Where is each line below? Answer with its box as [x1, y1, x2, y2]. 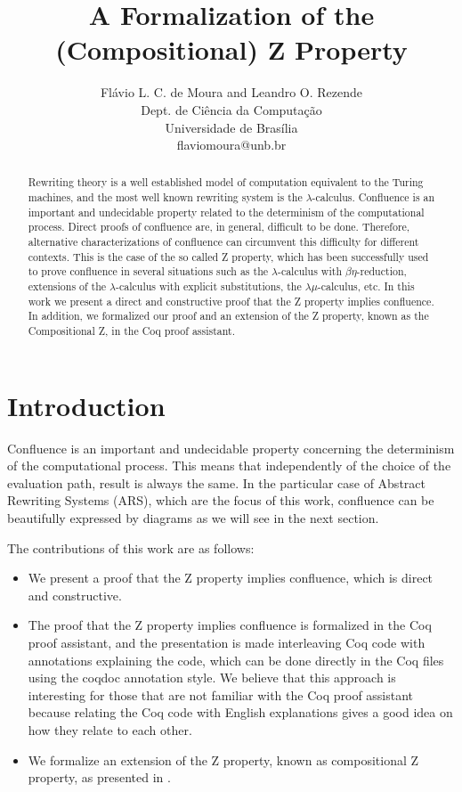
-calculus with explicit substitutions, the [116, 279, 302, 294]
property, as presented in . [28, 768, 171, 787]
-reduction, [356, 264, 407, 279]
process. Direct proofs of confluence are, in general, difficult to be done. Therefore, [28, 219, 410, 234]
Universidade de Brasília [165, 118, 298, 136]
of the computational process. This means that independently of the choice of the [7, 456, 451, 475]
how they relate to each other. [28, 720, 192, 739]
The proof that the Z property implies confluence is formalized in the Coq [28, 616, 432, 634]
